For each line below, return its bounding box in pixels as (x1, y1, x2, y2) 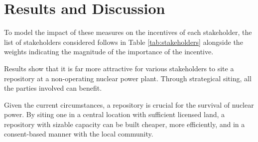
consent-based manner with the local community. (4, 129, 153, 139)
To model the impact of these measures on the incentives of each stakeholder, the (4, 27, 252, 37)
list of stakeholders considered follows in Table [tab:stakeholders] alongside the (4, 36, 243, 47)
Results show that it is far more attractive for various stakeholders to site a (4, 63, 234, 73)
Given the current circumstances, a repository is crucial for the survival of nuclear (4, 99, 254, 110)
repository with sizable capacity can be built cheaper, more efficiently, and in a (4, 119, 245, 129)
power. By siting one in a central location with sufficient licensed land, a (4, 109, 225, 120)
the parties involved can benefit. (4, 83, 102, 93)
